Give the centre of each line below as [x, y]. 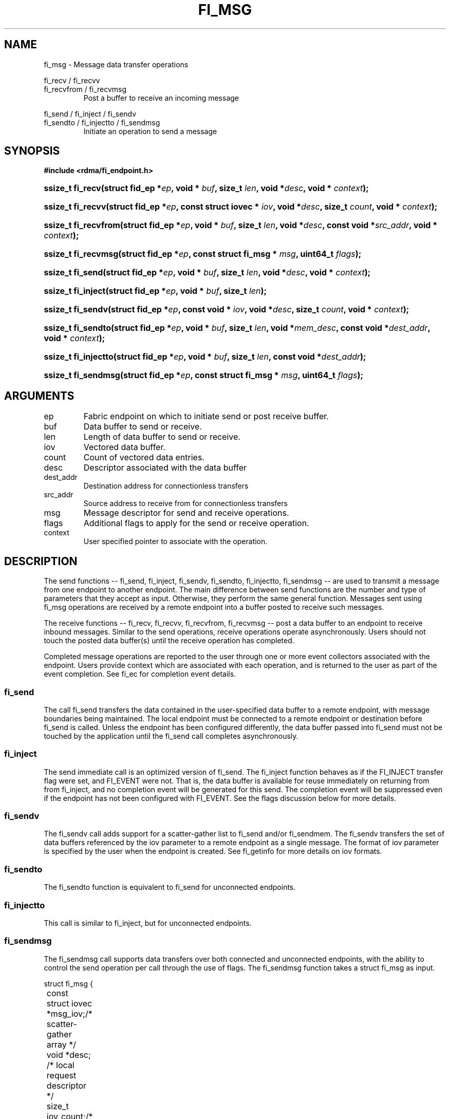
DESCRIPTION [41, 561]
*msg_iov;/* [69, 1013]
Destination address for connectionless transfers [166, 486]
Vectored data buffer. [125, 447]
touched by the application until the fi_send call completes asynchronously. [171, 736]
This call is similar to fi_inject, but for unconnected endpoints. [148, 923]
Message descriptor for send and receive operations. [186, 513]
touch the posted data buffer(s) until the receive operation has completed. [169, 641]
